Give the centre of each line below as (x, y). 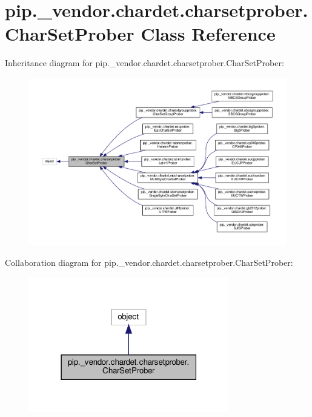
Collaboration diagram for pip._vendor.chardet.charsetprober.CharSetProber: (149, 262)
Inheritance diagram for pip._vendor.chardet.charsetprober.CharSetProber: (144, 63)
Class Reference (208, 34)
